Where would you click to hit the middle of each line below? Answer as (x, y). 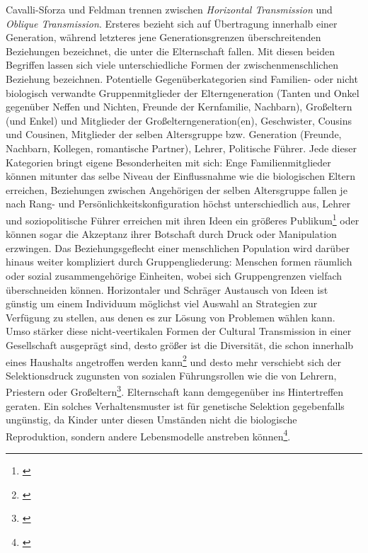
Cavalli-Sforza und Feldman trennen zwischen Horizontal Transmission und (169, 9)
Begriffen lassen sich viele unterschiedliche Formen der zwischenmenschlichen (172, 65)
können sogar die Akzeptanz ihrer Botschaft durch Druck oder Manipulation (171, 234)
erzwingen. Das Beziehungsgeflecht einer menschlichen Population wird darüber (178, 247)
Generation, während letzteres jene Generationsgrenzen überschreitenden (163, 37)
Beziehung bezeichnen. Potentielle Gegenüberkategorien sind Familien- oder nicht (182, 78)
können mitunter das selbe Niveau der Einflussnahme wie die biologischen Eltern (181, 176)
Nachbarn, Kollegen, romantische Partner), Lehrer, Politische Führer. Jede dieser (181, 148)
